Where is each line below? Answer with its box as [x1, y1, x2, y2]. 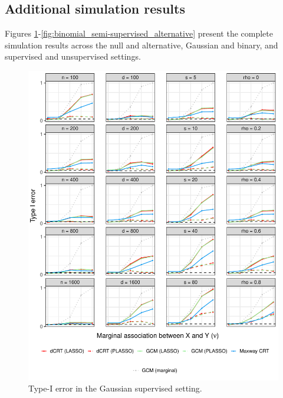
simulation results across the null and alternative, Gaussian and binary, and [5, 38, 278, 51]
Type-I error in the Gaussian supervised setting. [28, 382, 202, 394]
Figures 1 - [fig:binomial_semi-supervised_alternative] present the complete [5, 27, 273, 40]
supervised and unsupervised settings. [5, 50, 141, 63]
